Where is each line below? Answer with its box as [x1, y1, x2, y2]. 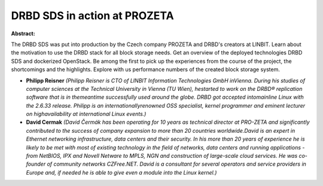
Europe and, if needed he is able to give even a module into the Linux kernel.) [26, 169, 217, 176]
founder [26, 160, 46, 167]
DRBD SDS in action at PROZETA [11, 9, 174, 22]
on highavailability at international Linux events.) [26, 111, 147, 118]
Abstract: [11, 30, 35, 37]
